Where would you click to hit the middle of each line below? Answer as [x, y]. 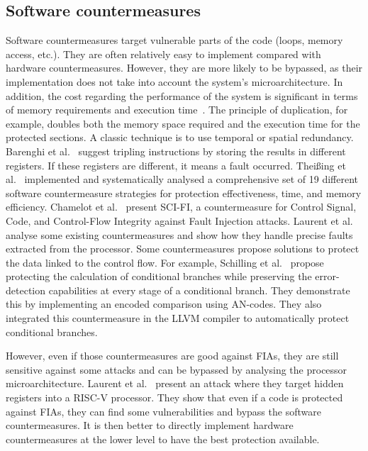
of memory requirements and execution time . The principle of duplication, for [177, 110]
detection [26, 290]
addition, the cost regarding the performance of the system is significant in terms [182, 95]
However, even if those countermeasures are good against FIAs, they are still [172, 356]
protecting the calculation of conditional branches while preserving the [159, 276]
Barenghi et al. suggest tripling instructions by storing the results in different [176, 151]
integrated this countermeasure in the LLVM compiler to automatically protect [178, 318]
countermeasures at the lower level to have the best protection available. [163, 439]
